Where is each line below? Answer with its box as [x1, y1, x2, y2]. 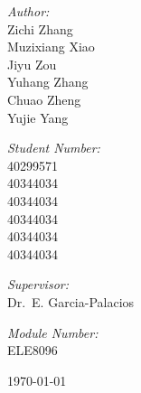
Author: [7, 2, 50, 20]
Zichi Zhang [7, 19, 73, 38]
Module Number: [7, 323, 99, 342]
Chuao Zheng [7, 89, 81, 108]
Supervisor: [7, 275, 69, 294]
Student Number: [7, 138, 100, 157]
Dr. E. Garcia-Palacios [7, 292, 135, 311]
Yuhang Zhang [7, 72, 89, 91]
